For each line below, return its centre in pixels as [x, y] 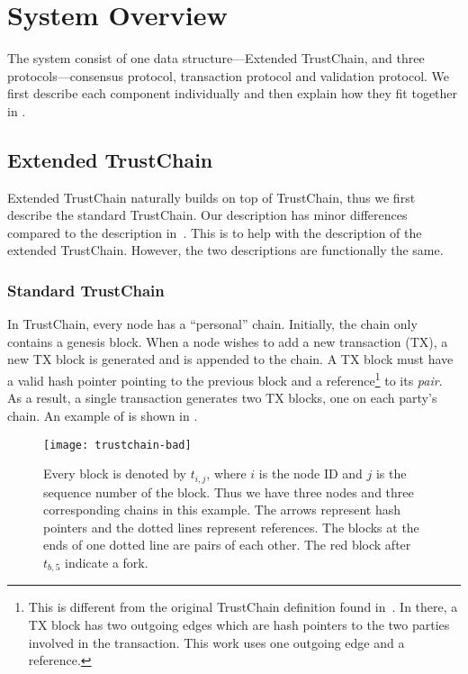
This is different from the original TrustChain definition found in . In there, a [243, 607]
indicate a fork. [107, 562]
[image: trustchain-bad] [117, 445]
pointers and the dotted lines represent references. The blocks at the [231, 527]
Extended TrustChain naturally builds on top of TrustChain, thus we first [211, 197]
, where [226, 474]
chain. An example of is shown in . [103, 415]
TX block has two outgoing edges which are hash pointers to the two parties [239, 625]
